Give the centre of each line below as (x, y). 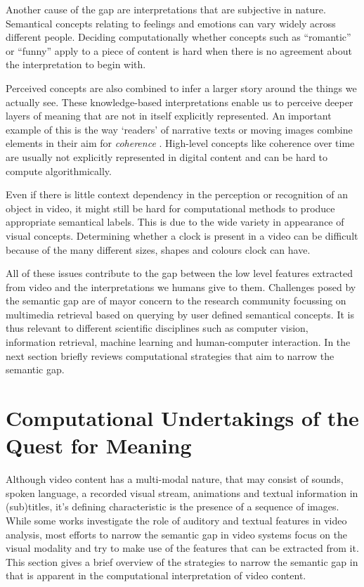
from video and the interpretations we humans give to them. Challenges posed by (181, 286)
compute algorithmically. (59, 170)
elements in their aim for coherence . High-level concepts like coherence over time (180, 143)
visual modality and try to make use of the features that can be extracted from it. (182, 548)
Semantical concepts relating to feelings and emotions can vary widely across (171, 23)
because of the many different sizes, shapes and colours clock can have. (158, 249)
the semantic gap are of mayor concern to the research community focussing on (176, 301)
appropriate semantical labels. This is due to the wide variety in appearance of (175, 222)
